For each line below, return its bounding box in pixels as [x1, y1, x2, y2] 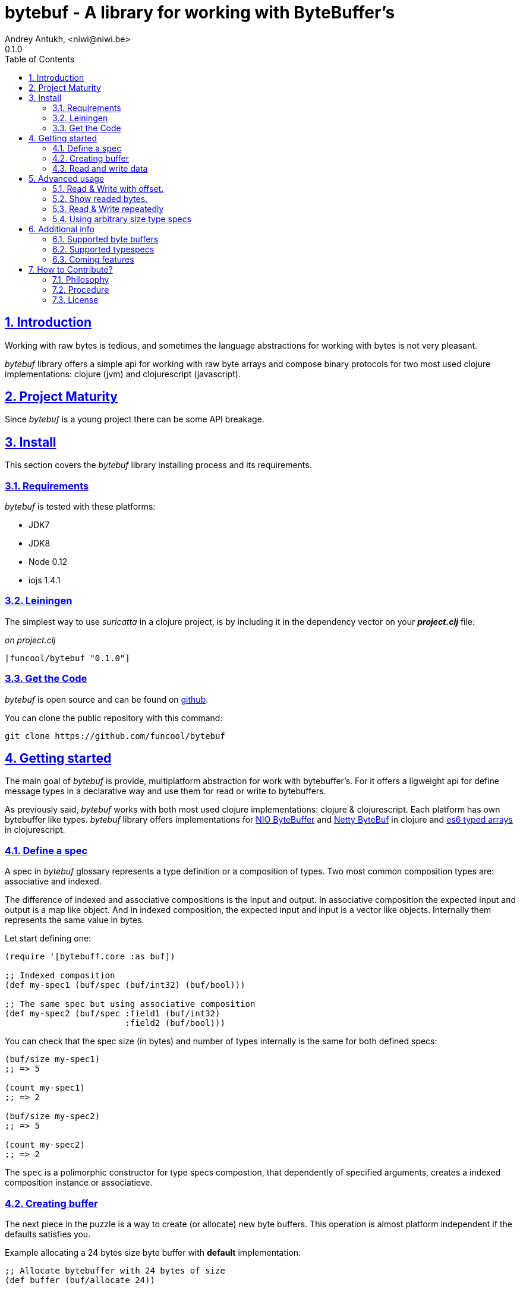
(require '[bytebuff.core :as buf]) [5, 952, 175, 962]
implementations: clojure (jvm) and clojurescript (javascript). [5, 368, 241, 379]
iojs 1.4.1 [29, 575, 61, 586]
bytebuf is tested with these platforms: [5, 501, 156, 512]
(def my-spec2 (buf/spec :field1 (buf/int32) [5, 1009, 220, 1019]
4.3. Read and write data [52, 163, 148, 173]
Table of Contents [5, 53, 75, 64]
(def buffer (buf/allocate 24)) [5, 1275, 155, 1285]
